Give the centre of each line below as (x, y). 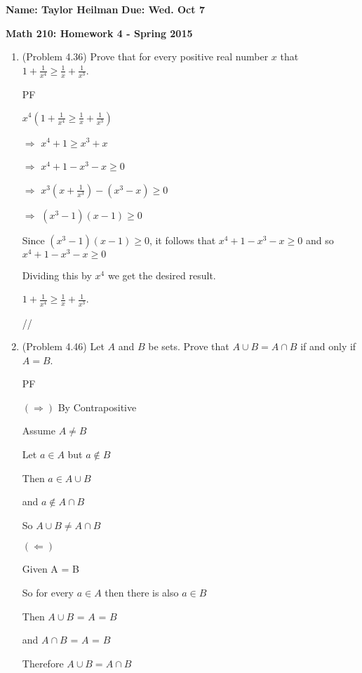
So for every (48, 593)
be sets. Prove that (189, 346)
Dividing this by (57, 275)
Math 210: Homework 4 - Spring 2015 (99, 33)
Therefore (43, 663)
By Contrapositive (97, 407)
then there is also (142, 593)
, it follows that (182, 240)
